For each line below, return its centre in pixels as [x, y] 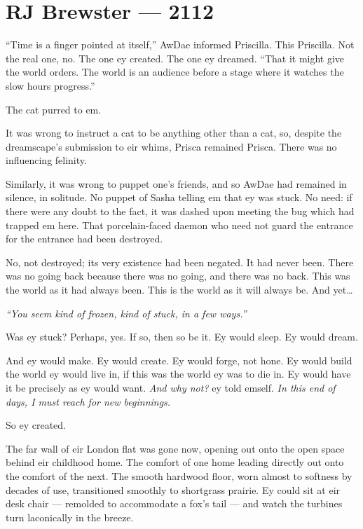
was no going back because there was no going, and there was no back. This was [178, 276]
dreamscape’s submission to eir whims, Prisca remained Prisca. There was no [171, 146]
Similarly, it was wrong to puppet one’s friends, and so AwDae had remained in [176, 183]
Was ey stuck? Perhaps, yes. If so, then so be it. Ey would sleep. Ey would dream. [182, 337]
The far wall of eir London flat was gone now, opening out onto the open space [175, 448]
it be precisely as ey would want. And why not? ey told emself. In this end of [171, 387]
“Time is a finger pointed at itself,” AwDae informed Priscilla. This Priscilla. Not [180, 44]
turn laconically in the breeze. [70, 517]
